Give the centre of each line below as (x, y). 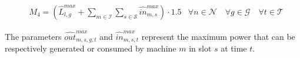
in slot (200, 48)
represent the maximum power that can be (218, 36)
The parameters (33, 36)
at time (234, 48)
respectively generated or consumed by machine (91, 48)
